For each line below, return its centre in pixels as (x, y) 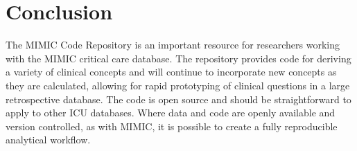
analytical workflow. (48, 140)
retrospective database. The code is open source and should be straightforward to (178, 99)
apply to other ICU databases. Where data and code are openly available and (171, 113)
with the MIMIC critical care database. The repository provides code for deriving (178, 58)
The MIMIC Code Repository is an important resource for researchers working (173, 45)
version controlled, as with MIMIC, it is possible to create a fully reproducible (172, 126)
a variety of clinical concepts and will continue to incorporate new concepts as (171, 72)
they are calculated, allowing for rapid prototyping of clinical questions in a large (178, 85)
